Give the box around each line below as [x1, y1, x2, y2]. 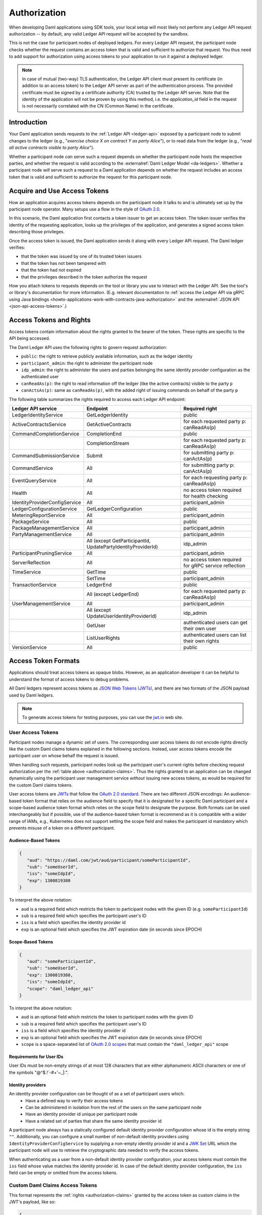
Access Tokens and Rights [9, 316, 91, 324]
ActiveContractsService [12, 421, 66, 428]
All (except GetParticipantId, [86, 537, 151, 544]
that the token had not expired [21, 267, 82, 273]
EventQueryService [12, 477, 57, 484]
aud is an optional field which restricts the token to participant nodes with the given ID [21, 1014, 194, 1020]
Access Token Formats [9, 657, 80, 665]
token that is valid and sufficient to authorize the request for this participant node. [9, 174, 172, 180]
